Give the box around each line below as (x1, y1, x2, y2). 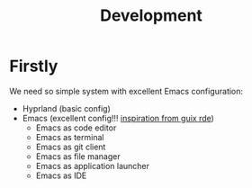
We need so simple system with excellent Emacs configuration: (9, 85, 244, 96)
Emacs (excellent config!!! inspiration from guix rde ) (22, 112, 214, 123)
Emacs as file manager (35, 150, 121, 162)
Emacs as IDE (35, 170, 87, 181)
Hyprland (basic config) (22, 103, 111, 113)
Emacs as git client (35, 141, 106, 152)
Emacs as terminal (35, 131, 104, 142)
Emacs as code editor (35, 122, 117, 133)
